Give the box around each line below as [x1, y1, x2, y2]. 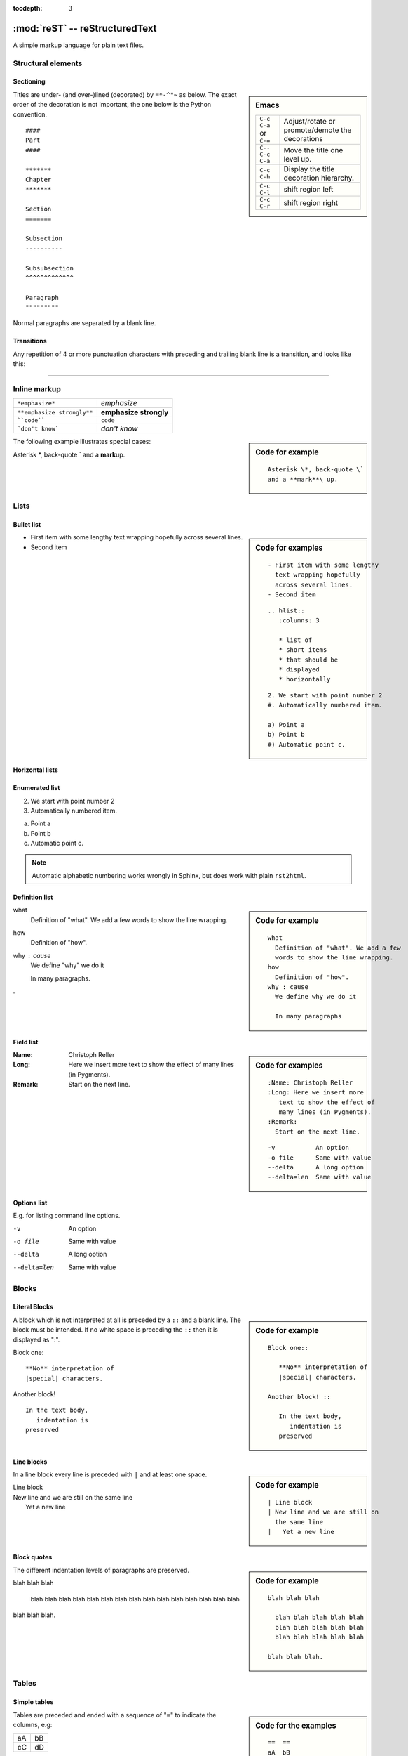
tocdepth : [13, 4, 43, 12]
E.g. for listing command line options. [13, 1212, 121, 1220]
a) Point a [267, 721, 305, 728]
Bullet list [13, 520, 41, 528]
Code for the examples [255, 1721, 336, 1731]
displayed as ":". [13, 1335, 60, 1344]
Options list [13, 1198, 48, 1207]
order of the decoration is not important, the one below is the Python [13, 100, 212, 109]
